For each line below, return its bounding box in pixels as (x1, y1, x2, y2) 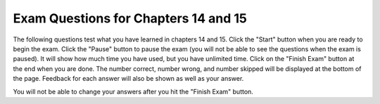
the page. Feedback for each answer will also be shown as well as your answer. (13, 74, 244, 83)
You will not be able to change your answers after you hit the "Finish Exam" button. (13, 87, 253, 96)
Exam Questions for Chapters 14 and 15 (13, 11, 248, 26)
